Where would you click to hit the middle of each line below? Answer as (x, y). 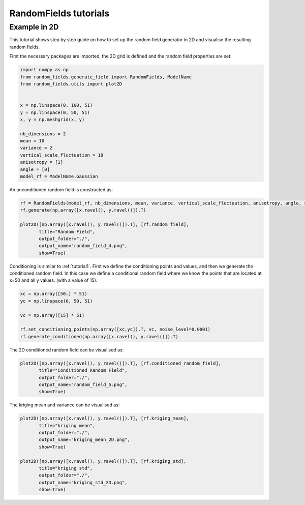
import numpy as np (44, 70)
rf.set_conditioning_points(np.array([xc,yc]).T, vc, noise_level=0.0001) (115, 330)
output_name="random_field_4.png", (83, 246)
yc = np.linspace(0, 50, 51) (56, 301)
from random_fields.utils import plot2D (71, 84)
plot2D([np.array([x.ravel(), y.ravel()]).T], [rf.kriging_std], (103, 461)
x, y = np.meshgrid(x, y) (52, 119)
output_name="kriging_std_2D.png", (83, 482)
